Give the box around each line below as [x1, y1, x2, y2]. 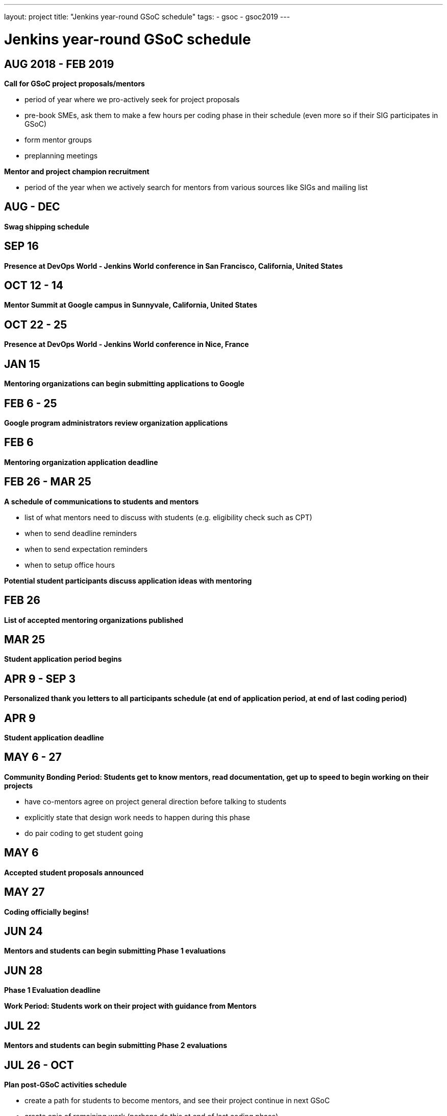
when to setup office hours [24, 560, 115, 569]
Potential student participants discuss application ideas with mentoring [4, 576, 252, 585]
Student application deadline [4, 733, 104, 742]
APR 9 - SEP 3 [4, 672, 76, 685]
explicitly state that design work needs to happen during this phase [24, 812, 250, 822]
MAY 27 [4, 886, 45, 899]
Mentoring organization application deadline [4, 457, 158, 467]
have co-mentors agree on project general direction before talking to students [24, 797, 287, 806]
